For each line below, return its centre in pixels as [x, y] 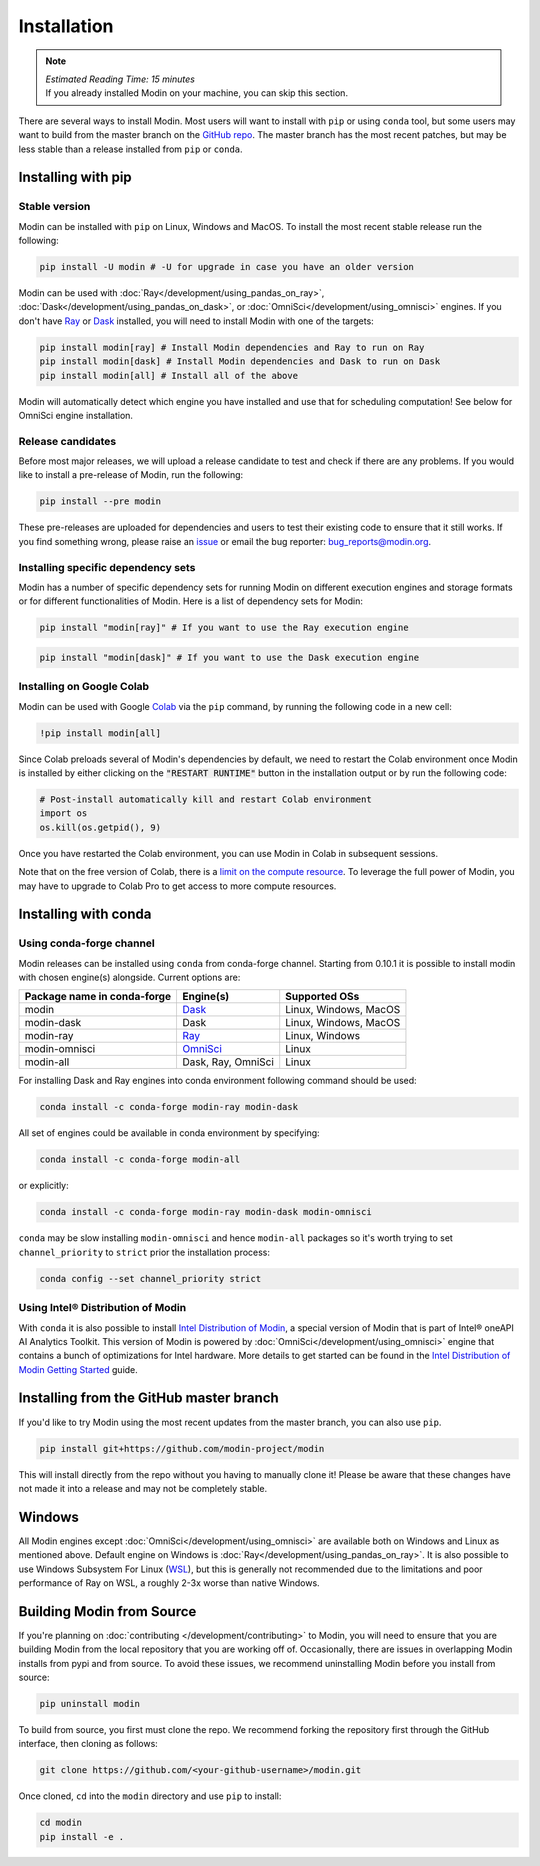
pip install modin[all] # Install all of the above [169, 375]
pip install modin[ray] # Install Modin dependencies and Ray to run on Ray [232, 347]
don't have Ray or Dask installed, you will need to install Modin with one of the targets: [196, 321]
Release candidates [67, 441]
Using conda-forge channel [86, 943]
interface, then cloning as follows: [88, 1744]
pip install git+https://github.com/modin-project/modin [182, 1448]
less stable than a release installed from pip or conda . [131, 149]
